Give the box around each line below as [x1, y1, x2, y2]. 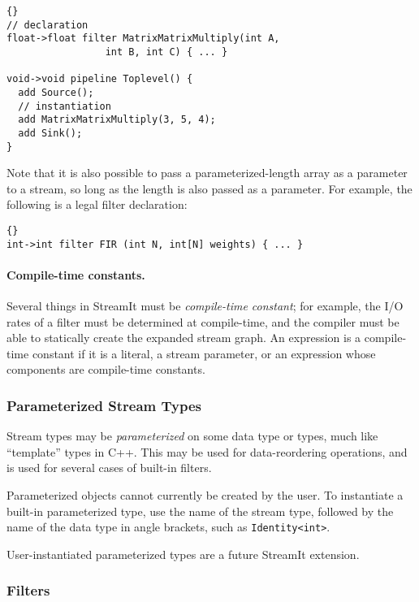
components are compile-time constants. [6, 361, 205, 378]
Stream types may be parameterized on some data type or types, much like [6, 427, 378, 444]
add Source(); [18, 86, 94, 98]
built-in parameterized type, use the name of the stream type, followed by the [6, 502, 394, 519]
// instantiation [18, 100, 111, 112]
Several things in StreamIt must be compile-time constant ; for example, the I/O [6, 297, 404, 314]
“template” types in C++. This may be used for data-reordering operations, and [6, 443, 408, 460]
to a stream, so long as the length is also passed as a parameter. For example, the [6, 180, 413, 197]
